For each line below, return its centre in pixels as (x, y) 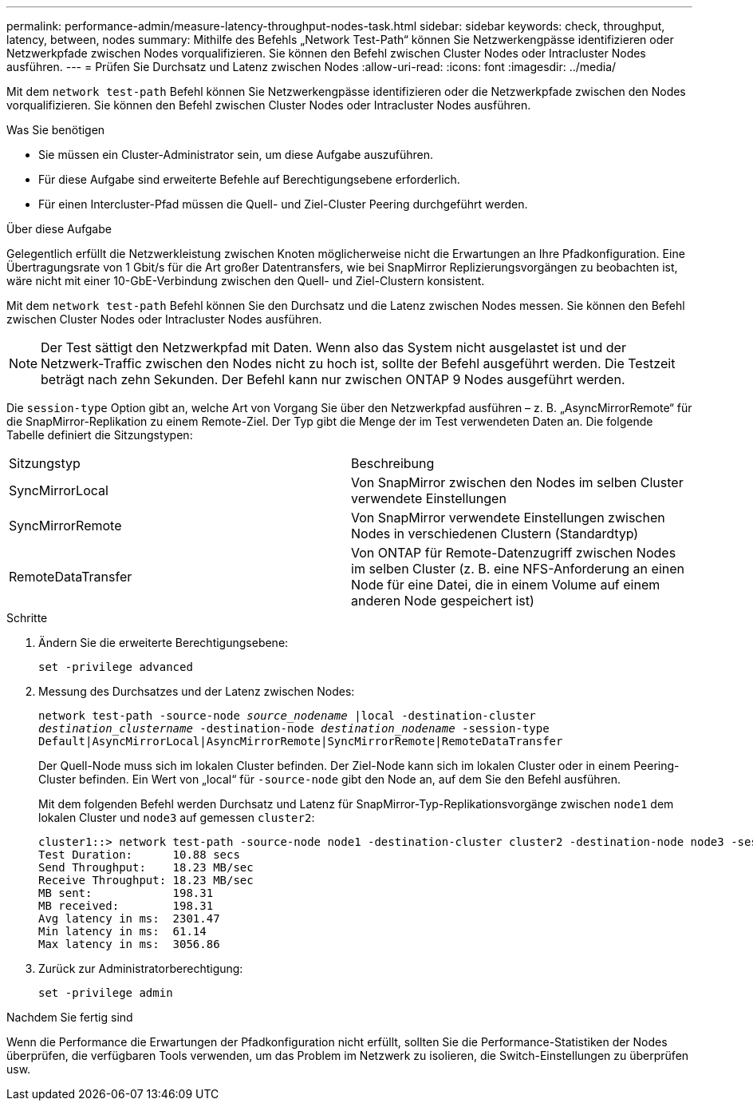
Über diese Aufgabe (59, 229)
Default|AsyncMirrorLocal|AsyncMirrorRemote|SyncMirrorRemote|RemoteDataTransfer (301, 741)
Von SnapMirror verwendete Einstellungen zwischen (508, 518)
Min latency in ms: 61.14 (122, 931)
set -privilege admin (106, 993)
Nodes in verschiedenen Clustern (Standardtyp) (495, 534)
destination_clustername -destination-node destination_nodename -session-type (294, 728)
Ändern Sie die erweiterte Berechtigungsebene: (164, 643)
